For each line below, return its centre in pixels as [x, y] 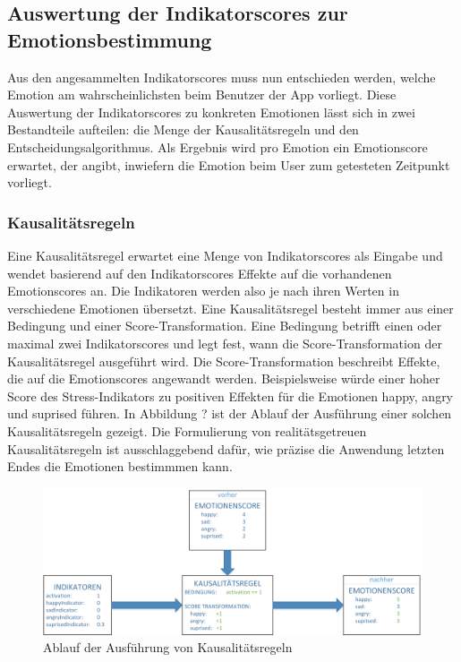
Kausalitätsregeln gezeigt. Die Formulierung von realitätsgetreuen [187, 430]
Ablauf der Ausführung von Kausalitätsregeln [168, 647]
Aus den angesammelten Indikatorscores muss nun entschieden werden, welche [222, 77]
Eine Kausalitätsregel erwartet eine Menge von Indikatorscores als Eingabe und [225, 255]
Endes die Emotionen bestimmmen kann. [120, 466]
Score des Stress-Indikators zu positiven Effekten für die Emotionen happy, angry [230, 395]
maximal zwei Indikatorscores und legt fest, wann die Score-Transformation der [225, 343]
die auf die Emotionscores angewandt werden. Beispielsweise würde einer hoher [224, 378]
